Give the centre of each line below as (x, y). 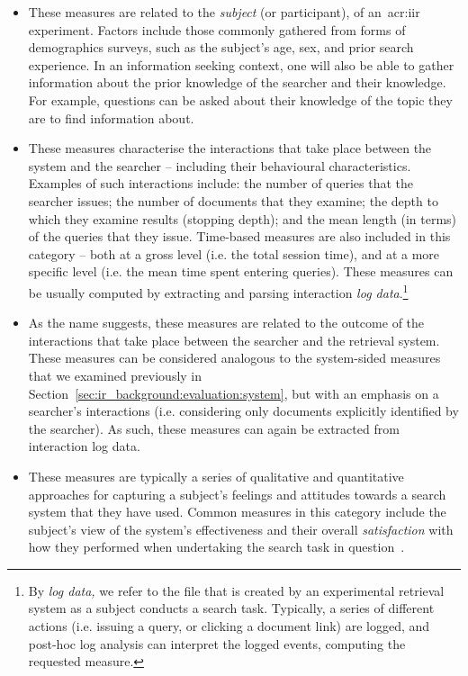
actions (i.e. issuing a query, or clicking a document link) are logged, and (229, 626)
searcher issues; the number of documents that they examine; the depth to (233, 200)
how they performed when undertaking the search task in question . (216, 547)
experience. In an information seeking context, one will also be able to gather (241, 64)
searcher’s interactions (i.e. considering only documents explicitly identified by (243, 411)
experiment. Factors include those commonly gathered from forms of (217, 29)
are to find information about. (111, 117)
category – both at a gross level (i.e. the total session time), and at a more (234, 253)
